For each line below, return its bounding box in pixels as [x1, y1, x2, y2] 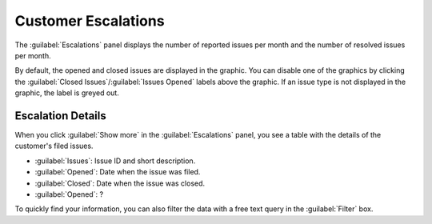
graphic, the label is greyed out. [14, 88, 119, 98]
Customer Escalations [14, 12, 165, 30]
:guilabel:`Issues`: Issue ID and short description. [34, 156, 196, 166]
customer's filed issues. [14, 141, 94, 151]
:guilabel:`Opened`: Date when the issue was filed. [34, 167, 201, 177]
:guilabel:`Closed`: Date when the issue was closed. [34, 178, 206, 188]
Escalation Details [14, 109, 107, 122]
